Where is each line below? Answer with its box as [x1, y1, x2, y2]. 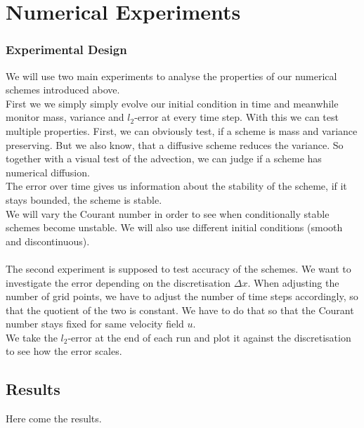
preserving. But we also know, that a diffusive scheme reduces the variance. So [6, 137, 344, 152]
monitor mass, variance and [6, 110, 124, 124]
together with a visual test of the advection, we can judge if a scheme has [6, 151, 322, 166]
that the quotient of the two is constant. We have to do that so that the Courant [6, 302, 354, 317]
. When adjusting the [247, 275, 339, 290]
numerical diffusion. [6, 164, 90, 179]
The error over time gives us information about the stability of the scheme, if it [6, 179, 347, 193]
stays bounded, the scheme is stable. [6, 192, 162, 207]
